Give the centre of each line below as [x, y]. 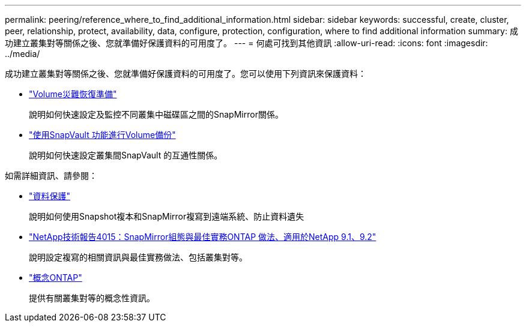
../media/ [23, 54]
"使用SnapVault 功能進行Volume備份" [102, 135]
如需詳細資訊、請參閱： [51, 175]
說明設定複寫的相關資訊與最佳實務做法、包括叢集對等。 [138, 257]
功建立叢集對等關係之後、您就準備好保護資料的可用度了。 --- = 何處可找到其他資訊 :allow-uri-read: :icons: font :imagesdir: [246, 43]
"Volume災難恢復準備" [73, 94]
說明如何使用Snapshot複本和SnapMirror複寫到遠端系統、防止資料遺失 [167, 216]
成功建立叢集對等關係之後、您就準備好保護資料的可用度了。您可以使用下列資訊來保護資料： [186, 73]
